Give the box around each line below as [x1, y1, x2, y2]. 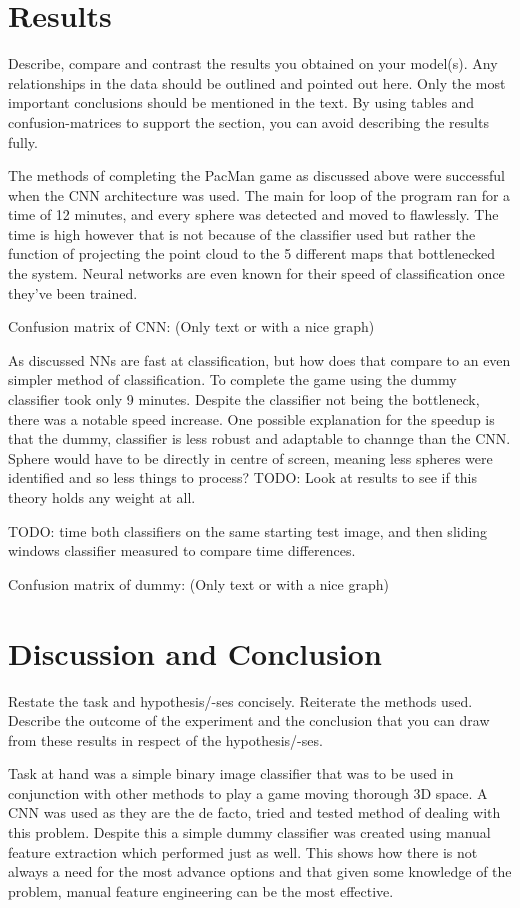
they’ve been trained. [8, 282, 138, 303]
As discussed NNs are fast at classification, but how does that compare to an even [8, 349, 511, 370]
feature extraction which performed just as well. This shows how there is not [8, 841, 478, 862]
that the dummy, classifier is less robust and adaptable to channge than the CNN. [8, 428, 511, 449]
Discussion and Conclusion [8, 632, 382, 673]
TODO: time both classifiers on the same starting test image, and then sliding [8, 520, 488, 541]
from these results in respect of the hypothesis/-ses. [8, 729, 323, 750]
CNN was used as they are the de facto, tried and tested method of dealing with [8, 802, 501, 823]
